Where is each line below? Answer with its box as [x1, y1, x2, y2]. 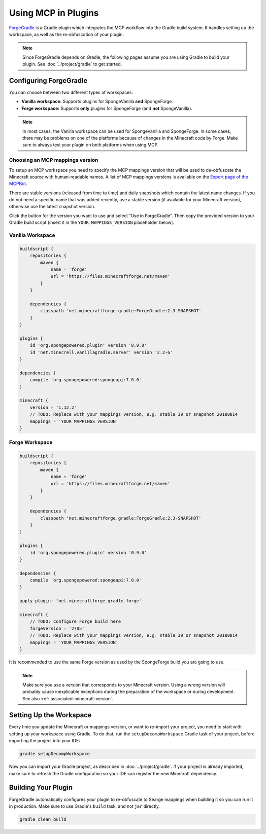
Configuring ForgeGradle [9, 76, 88, 85]
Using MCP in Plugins [9, 7, 99, 18]
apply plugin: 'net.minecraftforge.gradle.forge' [19, 598, 142, 604]
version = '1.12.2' [30, 404, 77, 410]
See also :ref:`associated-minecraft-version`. [22, 695, 113, 701]
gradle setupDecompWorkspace [19, 751, 90, 757]
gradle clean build [19, 816, 66, 822]
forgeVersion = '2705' [30, 625, 85, 631]
